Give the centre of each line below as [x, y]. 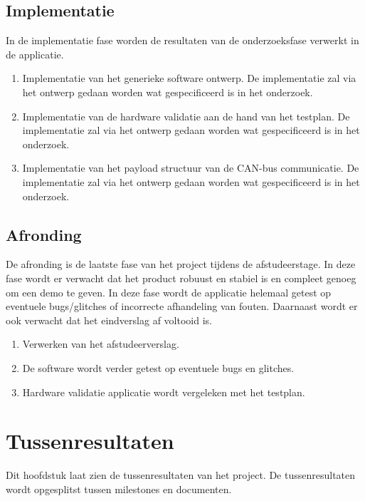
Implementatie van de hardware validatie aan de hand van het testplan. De [186, 116]
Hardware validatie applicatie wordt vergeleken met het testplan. [164, 392]
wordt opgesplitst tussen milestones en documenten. [119, 489]
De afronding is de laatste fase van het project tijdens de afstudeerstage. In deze [181, 264]
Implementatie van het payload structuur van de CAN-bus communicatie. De [191, 168]
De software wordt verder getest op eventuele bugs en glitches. [158, 367]
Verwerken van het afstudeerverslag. [101, 344]
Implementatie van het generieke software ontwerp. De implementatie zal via [189, 78]
